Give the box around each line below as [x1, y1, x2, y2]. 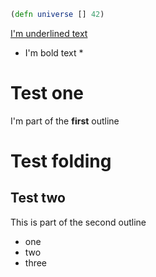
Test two [10, 190, 66, 207]
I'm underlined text [10, 27, 88, 39]
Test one [10, 82, 85, 105]
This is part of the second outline [10, 216, 147, 228]
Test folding [10, 150, 112, 172]
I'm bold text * [24, 46, 84, 59]
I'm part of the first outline [10, 115, 120, 127]
